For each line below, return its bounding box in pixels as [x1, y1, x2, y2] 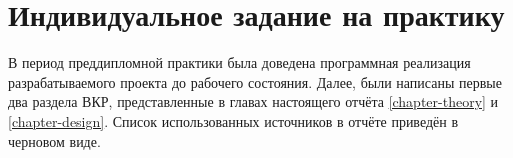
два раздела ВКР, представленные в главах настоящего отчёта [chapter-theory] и [8, 91, 499, 112]
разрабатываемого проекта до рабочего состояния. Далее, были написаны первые [8, 71, 502, 92]
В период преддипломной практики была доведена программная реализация [8, 52, 471, 73]
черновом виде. [8, 130, 101, 151]
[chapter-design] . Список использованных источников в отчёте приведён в [8, 110, 459, 131]
